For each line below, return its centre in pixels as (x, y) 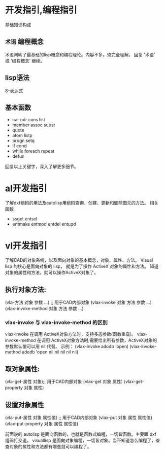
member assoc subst (33, 125)
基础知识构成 (18, 25)
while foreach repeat (33, 151)
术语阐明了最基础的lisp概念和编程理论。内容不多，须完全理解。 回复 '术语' (80, 54)
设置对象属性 (25, 405)
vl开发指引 (26, 246)
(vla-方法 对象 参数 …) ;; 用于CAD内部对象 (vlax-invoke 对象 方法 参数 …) (78, 302)
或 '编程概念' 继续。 (25, 61)
